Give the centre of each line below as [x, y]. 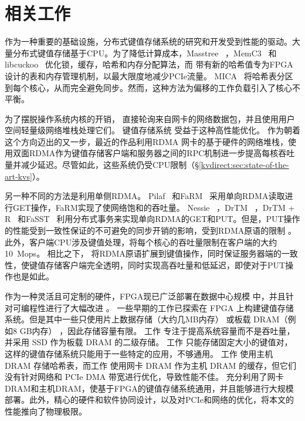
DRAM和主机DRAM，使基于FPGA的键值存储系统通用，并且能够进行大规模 [149, 388]
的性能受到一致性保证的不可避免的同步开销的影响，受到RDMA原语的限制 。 [150, 230]
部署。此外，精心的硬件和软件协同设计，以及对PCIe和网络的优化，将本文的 [149, 400]
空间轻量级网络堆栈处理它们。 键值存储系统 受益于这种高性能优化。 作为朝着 [152, 130]
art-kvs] [18, 176]
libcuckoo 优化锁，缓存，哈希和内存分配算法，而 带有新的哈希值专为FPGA [149, 64]
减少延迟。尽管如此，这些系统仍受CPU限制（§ [110, 165]
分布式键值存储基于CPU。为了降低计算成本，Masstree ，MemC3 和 [145, 53]
